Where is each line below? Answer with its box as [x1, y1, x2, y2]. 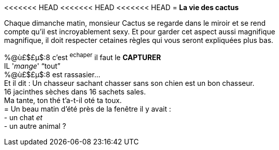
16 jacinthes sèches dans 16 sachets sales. [4, 87, 146, 96]
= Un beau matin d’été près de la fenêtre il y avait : [4, 104, 171, 113]
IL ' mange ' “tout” [4, 61, 61, 70]
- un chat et [4, 113, 43, 122]
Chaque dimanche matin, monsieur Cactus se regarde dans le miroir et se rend [4, 19, 266, 27]
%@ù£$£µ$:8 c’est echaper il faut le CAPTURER [4, 52, 161, 62]
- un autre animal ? [4, 121, 66, 130]
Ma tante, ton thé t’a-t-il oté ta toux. [4, 95, 122, 105]
